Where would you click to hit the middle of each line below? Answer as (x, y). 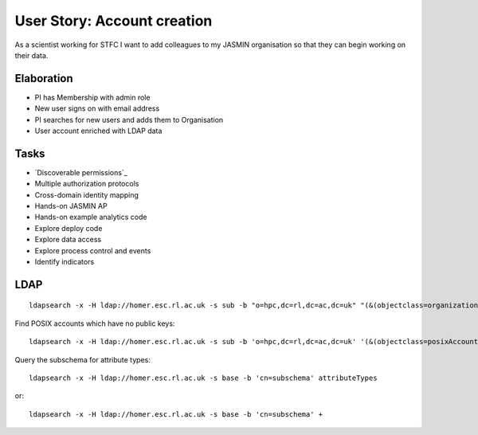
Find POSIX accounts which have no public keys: (95, 323)
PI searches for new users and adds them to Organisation (129, 120)
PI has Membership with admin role (92, 97)
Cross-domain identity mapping (87, 194)
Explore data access (68, 240)
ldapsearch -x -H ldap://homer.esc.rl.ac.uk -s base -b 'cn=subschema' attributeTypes (203, 378)
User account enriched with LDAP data (98, 131)
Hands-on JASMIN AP (71, 206)
